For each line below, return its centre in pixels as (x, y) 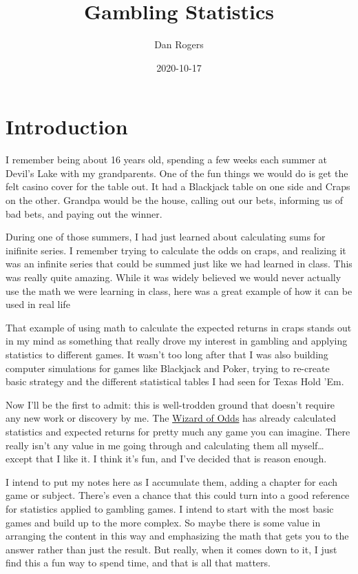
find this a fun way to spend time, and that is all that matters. (138, 563)
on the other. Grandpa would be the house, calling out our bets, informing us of (175, 200)
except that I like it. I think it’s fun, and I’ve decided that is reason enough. (166, 459)
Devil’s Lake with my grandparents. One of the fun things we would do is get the (177, 173)
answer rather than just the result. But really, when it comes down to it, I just (171, 549)
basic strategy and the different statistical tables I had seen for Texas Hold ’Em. (175, 381)
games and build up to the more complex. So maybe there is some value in (163, 522)
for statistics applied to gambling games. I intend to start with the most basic (170, 508)
